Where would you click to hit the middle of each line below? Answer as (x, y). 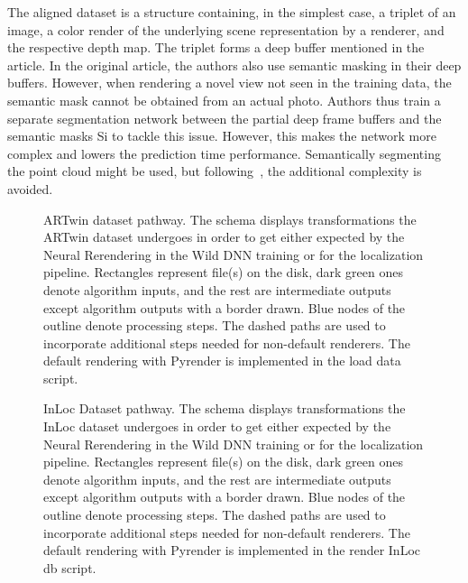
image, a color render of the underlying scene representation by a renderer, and (226, 29)
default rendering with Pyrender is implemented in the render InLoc (232, 550)
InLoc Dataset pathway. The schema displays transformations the (225, 408)
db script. (70, 567)
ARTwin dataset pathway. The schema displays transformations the (230, 219)
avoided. (30, 188)
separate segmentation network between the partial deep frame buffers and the (225, 118)
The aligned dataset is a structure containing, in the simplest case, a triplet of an (232, 12)
